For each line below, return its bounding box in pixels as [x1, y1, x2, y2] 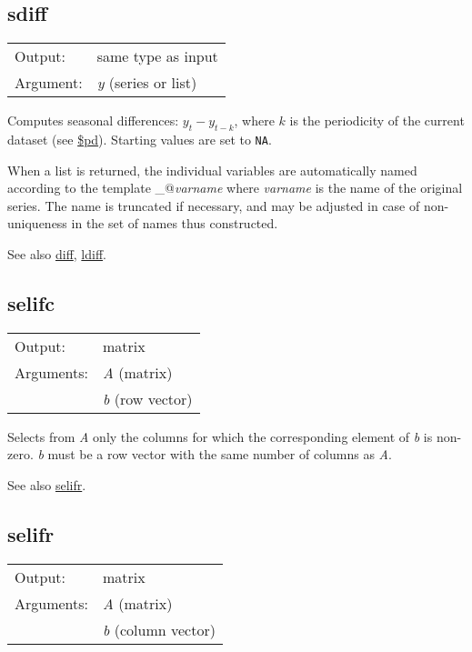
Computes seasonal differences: [7, 111, 179, 130]
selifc [7, 289, 55, 317]
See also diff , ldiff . [7, 245, 106, 264]
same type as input [96, 45, 218, 67]
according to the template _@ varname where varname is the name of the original [7, 178, 463, 197]
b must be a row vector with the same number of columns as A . [37, 445, 392, 464]
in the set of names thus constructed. [71, 214, 278, 233]
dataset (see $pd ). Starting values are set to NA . [7, 130, 272, 148]
